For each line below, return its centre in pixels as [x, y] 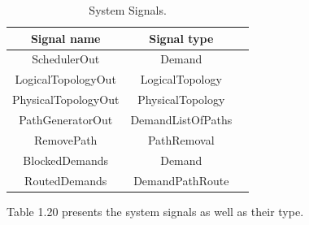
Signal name [65, 38]
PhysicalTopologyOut [66, 100]
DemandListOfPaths [181, 119]
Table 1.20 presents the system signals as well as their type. [155, 211]
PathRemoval [181, 139]
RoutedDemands [66, 180]
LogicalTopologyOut [65, 79]
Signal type [181, 38]
